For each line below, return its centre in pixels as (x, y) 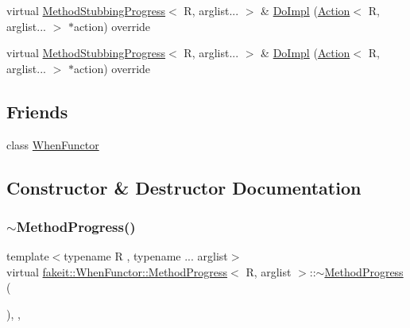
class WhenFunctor (53, 144)
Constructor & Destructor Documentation (184, 187)
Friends (37, 111)
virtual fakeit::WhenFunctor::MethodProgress (117, 271)
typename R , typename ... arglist (146, 256)
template (28, 256)
